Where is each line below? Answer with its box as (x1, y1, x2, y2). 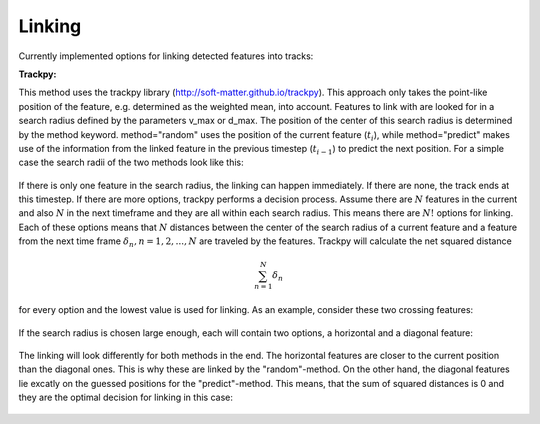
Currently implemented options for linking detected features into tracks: (18, 50, 314, 62)
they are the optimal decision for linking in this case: (18, 391, 234, 404)
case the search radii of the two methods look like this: (18, 156, 244, 169)
